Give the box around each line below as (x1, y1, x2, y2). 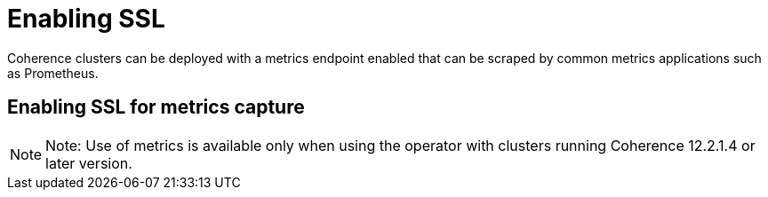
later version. (45, 154, 132, 172)
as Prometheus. (7, 65, 99, 81)
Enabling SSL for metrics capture (7, 96, 305, 119)
